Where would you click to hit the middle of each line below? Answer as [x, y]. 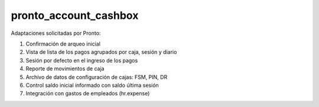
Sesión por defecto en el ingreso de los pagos [82, 60]
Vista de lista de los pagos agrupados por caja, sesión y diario [101, 52]
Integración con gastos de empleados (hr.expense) [88, 93]
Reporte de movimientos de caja [65, 69]
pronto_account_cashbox [75, 15]
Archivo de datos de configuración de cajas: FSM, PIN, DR [97, 77]
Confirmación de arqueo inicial [63, 44]
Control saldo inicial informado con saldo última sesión [92, 85]
